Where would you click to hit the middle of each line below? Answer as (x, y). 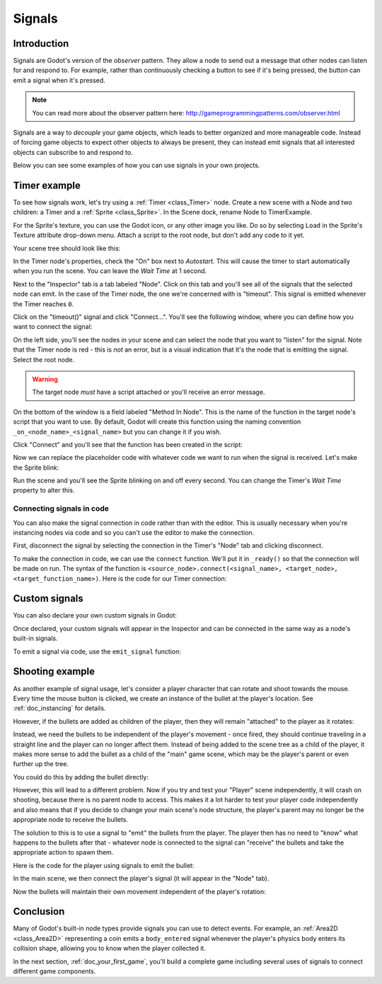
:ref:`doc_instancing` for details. (59, 708)
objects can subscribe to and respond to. (73, 152)
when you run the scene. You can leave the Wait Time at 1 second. (110, 271)
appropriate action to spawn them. (63, 852)
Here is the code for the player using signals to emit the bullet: (104, 865)
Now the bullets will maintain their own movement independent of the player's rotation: (140, 891)
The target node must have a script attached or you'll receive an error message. (149, 392)
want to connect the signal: (53, 327)
